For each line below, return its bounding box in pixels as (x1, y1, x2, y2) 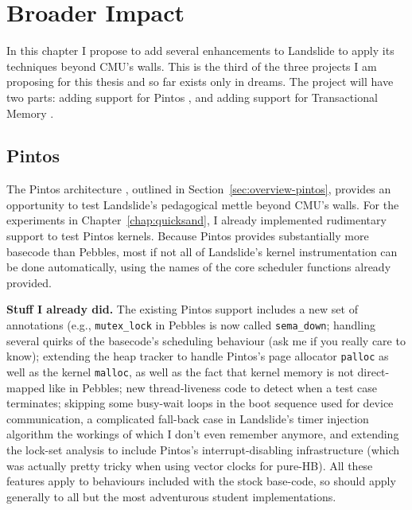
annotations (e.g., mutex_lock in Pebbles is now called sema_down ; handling (6, 317, 375, 333)
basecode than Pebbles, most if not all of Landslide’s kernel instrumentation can (6, 243, 398, 259)
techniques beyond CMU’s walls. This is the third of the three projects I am (6, 57, 377, 74)
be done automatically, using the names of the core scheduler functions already (6, 259, 391, 275)
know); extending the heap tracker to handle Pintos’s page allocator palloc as (6, 348, 389, 364)
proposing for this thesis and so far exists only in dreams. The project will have (6, 73, 394, 90)
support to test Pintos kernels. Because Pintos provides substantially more (6, 228, 369, 244)
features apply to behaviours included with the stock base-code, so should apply (6, 473, 396, 489)
